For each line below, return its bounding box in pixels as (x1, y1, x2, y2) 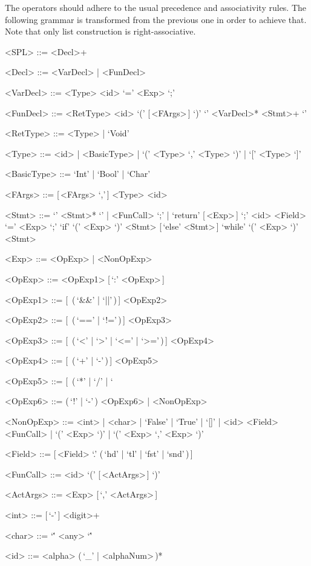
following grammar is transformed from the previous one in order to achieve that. (5, 13, 307, 25)
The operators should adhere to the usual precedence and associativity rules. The (5, 1, 307, 13)
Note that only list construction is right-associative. (5, 25, 196, 38)
